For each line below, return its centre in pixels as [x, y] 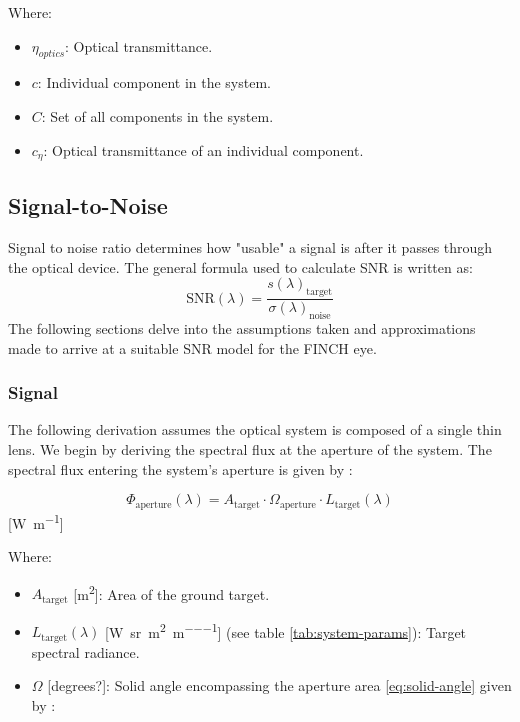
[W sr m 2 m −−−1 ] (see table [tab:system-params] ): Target [286, 630]
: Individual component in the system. [154, 82]
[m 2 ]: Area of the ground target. [171, 592]
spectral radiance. [85, 651]
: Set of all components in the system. [157, 115]
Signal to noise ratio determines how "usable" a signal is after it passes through [250, 247]
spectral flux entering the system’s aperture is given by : [180, 468]
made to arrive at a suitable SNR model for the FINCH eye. [192, 347]
